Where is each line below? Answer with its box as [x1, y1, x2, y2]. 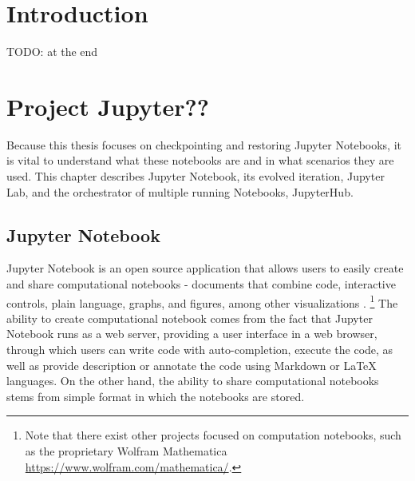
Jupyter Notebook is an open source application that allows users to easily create [6, 260, 404, 276]
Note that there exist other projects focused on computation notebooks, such [25, 427, 401, 443]
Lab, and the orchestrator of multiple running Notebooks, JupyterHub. [6, 183, 354, 200]
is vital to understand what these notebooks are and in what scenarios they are [6, 152, 394, 169]
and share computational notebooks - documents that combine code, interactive [6, 276, 396, 292]
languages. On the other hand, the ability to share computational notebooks [6, 372, 379, 389]
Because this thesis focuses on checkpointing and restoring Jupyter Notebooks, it [6, 136, 401, 153]
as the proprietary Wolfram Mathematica [25, 443, 227, 459]
